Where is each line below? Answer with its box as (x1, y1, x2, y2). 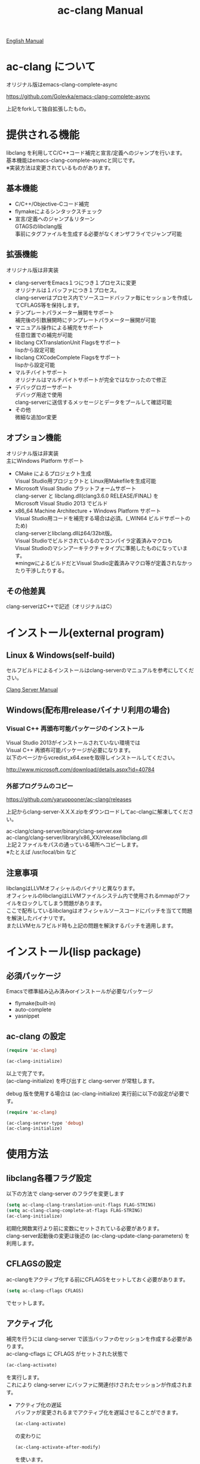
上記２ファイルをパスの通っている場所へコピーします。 (6, 841, 141, 848)
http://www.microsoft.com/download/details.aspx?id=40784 (6, 766, 155, 773)
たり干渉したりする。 (14, 567, 67, 574)
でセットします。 (6, 1299, 48, 1306)
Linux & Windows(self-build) (6, 650, 115, 660)
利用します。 (6, 1239, 38, 1247)
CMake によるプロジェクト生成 (14, 469, 91, 477)
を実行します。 (6, 1374, 43, 1381)
